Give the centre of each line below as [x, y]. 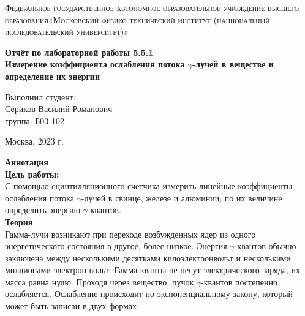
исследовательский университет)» [67, 32]
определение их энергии [52, 76]
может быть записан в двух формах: [72, 306]
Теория [19, 221]
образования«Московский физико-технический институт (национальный [137, 19]
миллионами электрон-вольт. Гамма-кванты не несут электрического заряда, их [153, 270]
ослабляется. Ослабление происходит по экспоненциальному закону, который [149, 294]
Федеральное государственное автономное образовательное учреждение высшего [152, 7]
